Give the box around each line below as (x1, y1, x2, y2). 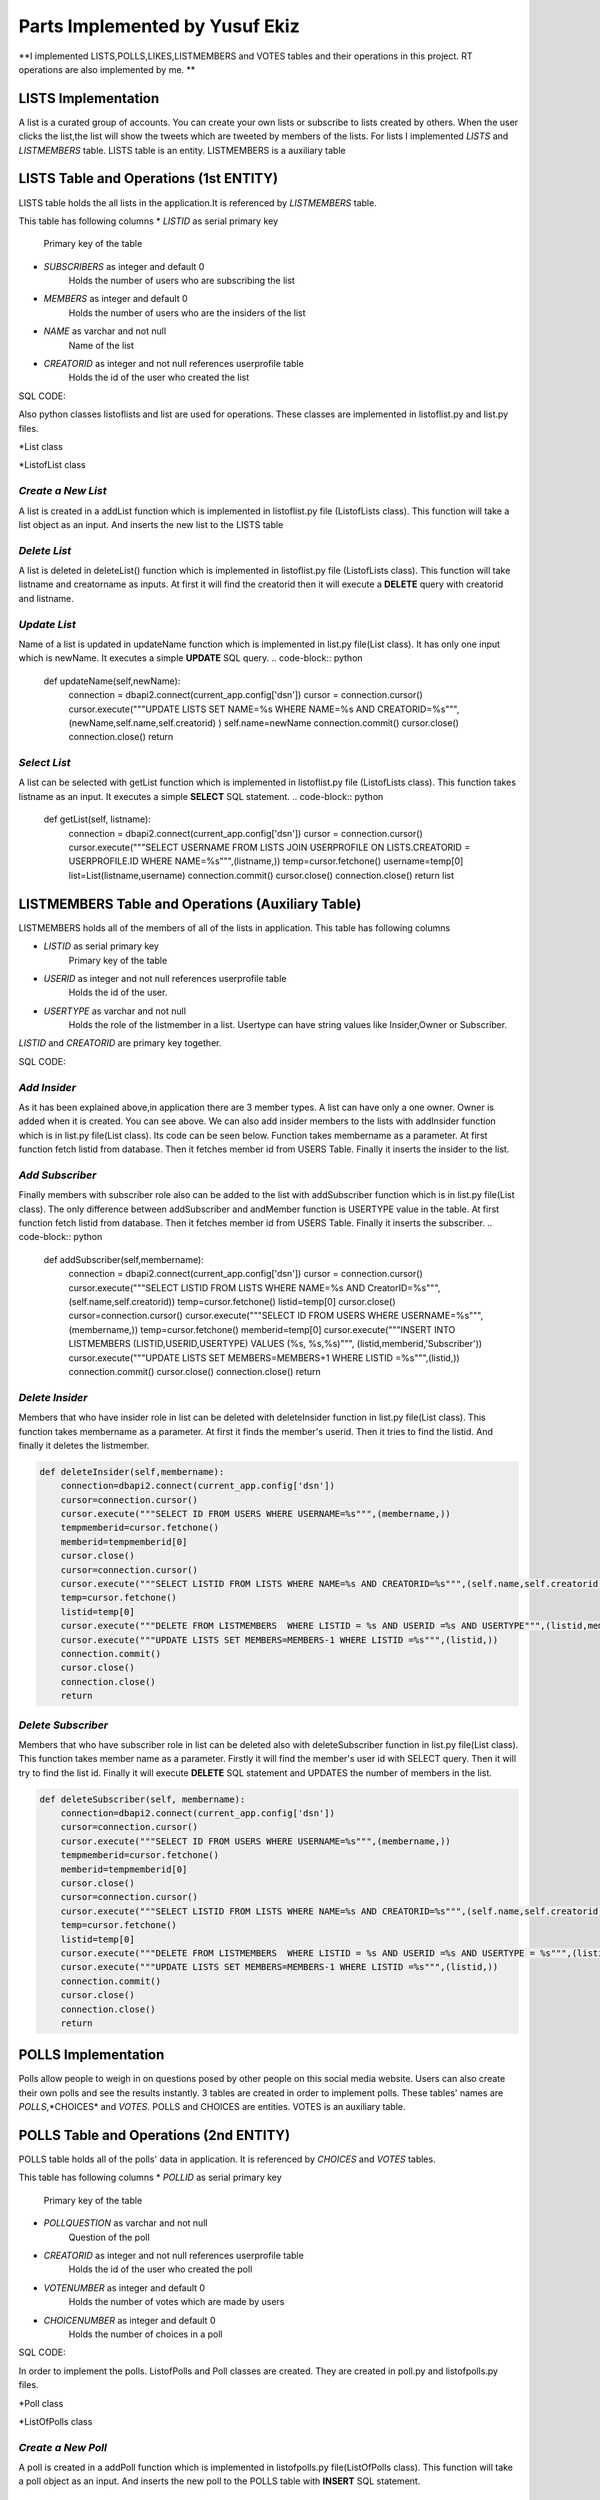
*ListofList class (18, 459, 86, 471)
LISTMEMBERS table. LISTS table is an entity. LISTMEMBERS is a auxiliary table (18, 144, 346, 156)
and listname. (18, 592, 74, 604)
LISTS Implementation (18, 90, 160, 107)
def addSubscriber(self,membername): (43, 1253, 204, 1265)
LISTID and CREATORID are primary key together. (18, 1037, 222, 1049)
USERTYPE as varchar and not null (43, 1005, 187, 1017)
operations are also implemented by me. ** (18, 63, 196, 75)
